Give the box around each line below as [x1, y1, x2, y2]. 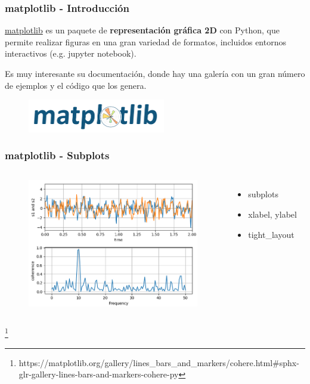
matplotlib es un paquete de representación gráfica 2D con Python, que [5, 24, 280, 36]
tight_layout [248, 228, 294, 240]
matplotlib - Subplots [5, 148, 110, 163]
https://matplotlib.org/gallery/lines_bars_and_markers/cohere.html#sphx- [18, 356, 299, 368]
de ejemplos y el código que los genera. [5, 79, 147, 91]
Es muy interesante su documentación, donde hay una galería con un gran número [5, 67, 305, 79]
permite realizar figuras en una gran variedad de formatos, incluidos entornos [5, 35, 286, 48]
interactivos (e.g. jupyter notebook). [5, 47, 137, 60]
